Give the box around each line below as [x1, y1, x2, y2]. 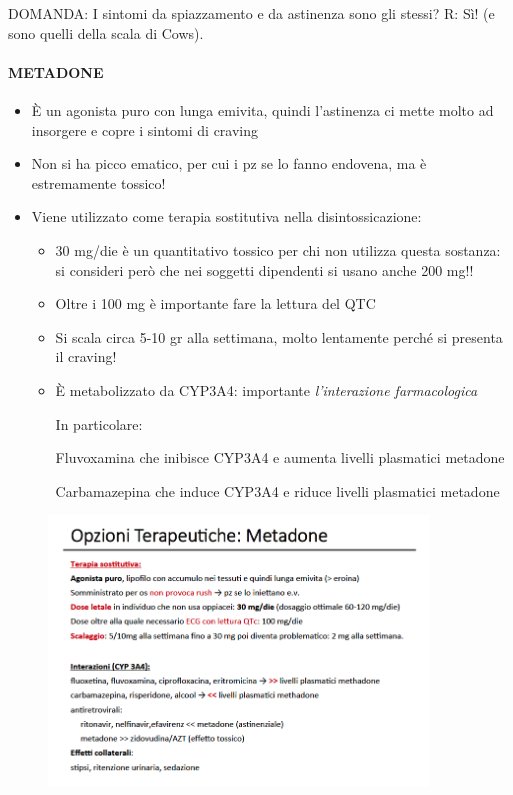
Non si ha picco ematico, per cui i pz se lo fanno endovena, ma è [31, 153, 427, 174]
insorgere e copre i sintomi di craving [31, 119, 259, 140]
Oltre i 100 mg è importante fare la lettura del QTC [55, 293, 376, 314]
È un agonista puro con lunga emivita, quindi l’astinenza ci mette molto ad [31, 99, 494, 120]
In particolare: [55, 413, 143, 434]
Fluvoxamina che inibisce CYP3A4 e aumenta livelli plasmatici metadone [55, 447, 505, 468]
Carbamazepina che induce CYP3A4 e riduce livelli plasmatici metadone [55, 480, 500, 501]
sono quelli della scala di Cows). [8, 22, 204, 43]
